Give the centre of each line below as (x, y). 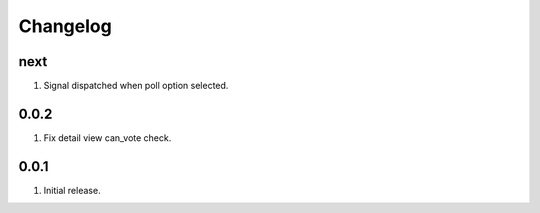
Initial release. (72, 190)
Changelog (65, 26)
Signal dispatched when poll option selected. (136, 86)
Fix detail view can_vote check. (107, 137)
